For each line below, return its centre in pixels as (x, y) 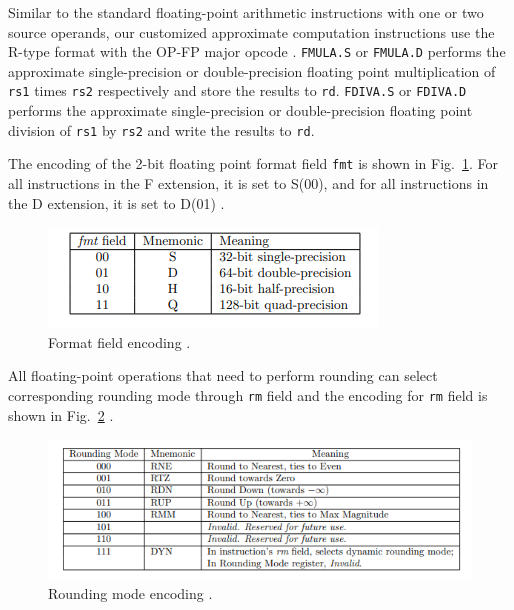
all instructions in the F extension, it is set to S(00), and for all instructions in (248, 183)
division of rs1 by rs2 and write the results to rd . (161, 129)
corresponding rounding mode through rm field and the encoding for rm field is (248, 394)
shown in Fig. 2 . (61, 414)
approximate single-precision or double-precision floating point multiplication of (252, 70)
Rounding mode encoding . (130, 592)
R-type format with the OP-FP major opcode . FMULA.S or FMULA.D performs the (257, 51)
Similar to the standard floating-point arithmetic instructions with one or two (246, 12)
